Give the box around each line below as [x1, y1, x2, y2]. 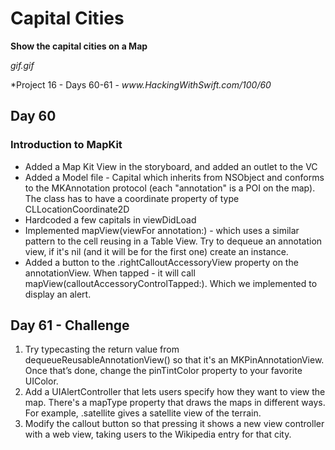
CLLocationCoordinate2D [24, 203, 130, 215]
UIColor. [24, 375, 59, 387]
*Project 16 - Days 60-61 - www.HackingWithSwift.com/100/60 [10, 78, 272, 91]
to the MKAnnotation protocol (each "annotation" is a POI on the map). [24, 182, 316, 194]
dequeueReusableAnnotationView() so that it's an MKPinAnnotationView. [24, 354, 325, 366]
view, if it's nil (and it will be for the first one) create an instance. [24, 245, 289, 257]
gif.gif [10, 59, 35, 71]
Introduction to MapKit [10, 138, 123, 152]
